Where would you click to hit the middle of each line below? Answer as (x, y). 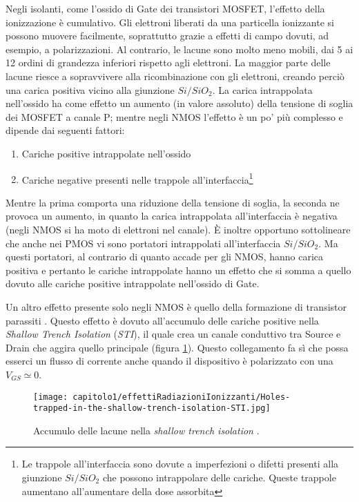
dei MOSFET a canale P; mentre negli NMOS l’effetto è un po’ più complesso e (174, 116)
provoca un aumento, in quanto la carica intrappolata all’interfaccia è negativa (172, 216)
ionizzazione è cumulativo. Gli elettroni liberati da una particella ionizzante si (170, 22)
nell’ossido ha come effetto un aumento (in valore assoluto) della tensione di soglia (179, 103)
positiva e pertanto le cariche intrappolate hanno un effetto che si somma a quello (178, 270)
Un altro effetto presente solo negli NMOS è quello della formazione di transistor (176, 306)
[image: (51, 397)
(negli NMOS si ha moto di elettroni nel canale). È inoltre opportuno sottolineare (178, 229)
